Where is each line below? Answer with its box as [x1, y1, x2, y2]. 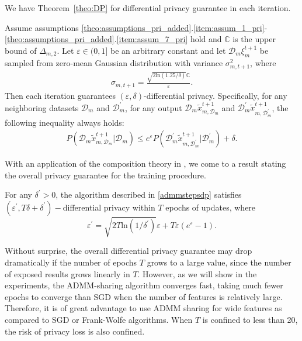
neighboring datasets [5, 101, 79, 113]
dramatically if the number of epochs [5, 256, 137, 268]
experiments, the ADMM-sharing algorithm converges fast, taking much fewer [5, 279, 283, 291]
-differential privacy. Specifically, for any [144, 89, 287, 101]
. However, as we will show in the [137, 267, 257, 280]
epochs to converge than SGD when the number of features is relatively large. [5, 290, 283, 302]
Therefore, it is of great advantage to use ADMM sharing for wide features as [5, 302, 282, 314]
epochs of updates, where [165, 201, 256, 213]
